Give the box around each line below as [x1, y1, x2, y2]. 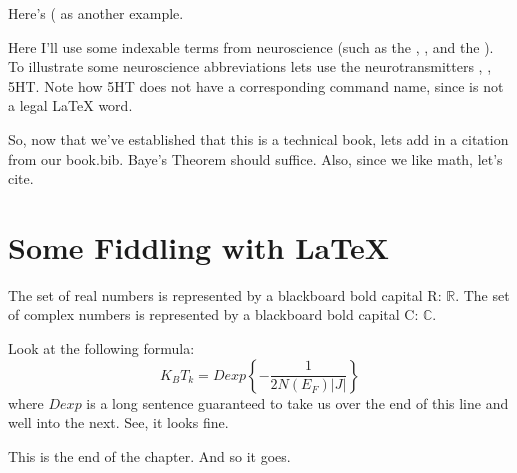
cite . [8, 168, 34, 189]
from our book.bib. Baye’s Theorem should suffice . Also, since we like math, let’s [8, 148, 503, 169]
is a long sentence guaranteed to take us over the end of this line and [86, 392, 509, 413]
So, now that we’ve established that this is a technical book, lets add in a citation [8, 128, 509, 149]
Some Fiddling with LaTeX [8, 226, 390, 267]
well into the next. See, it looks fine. [8, 412, 229, 433]
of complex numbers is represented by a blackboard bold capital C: [8, 304, 419, 325]
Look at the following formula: [8, 338, 195, 359]
